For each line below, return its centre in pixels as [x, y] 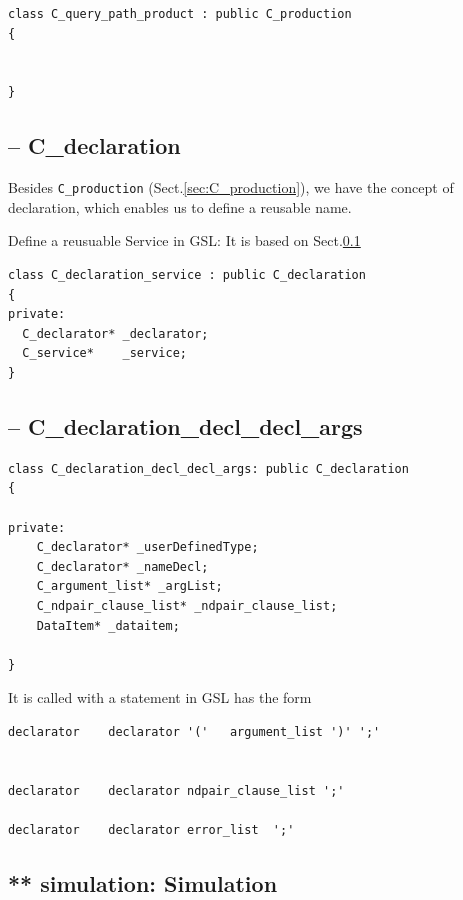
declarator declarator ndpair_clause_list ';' [176, 790]
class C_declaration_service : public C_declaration [187, 275]
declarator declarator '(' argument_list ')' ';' [194, 731]
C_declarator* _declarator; [115, 333]
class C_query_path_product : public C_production [180, 14]
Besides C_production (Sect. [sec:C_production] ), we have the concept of [231, 187]
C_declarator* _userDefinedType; [147, 547]
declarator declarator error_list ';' [151, 829]
